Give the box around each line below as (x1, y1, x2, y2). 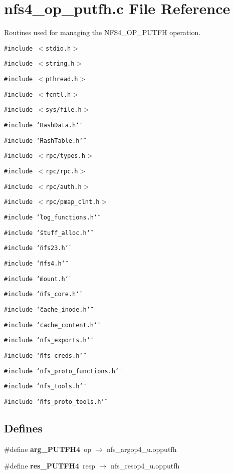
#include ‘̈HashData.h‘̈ (4, 122, 80, 129)
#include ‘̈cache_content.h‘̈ (4, 321, 98, 329)
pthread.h (46, 76, 78, 83)
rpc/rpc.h (46, 167, 78, 175)
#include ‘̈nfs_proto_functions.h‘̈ (4, 367, 119, 375)
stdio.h (46, 45, 71, 52)
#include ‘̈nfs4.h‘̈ (4, 260, 65, 267)
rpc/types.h (46, 152, 85, 160)
